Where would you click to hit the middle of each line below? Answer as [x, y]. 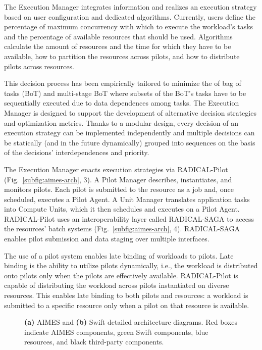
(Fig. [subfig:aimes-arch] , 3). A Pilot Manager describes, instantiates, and [118, 179]
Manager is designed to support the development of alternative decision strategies [130, 112]
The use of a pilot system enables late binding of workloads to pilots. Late [119, 255]
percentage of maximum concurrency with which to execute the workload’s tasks [129, 27]
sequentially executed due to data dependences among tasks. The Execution [122, 103]
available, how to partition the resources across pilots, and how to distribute [122, 56]
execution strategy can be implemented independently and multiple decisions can [129, 133]
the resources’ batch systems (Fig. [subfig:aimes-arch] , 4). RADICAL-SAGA [122, 229]
